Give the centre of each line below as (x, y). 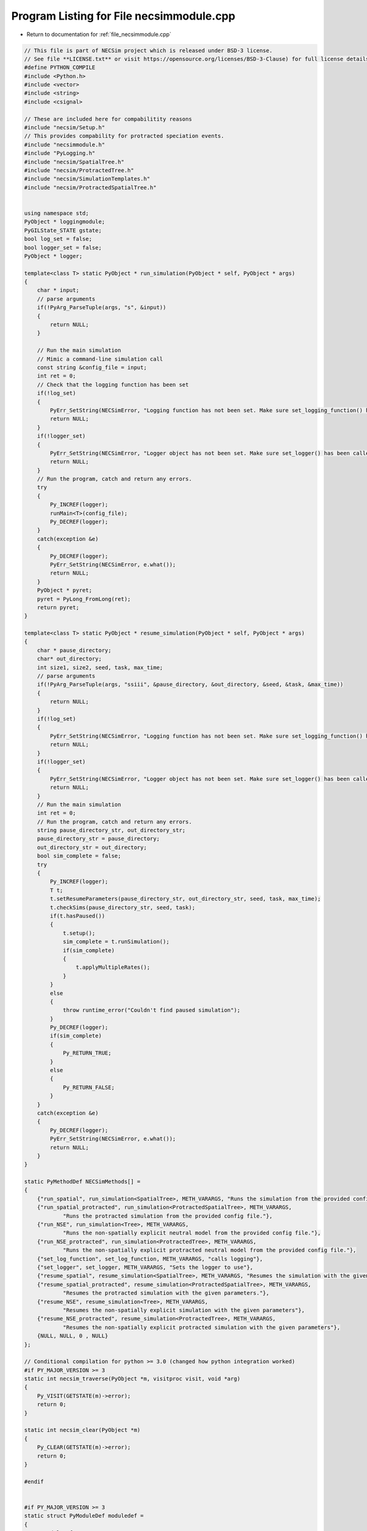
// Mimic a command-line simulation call (100, 359)
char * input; (58, 290)
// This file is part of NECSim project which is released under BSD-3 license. (148, 50)
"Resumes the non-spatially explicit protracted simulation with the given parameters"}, (202, 1327)
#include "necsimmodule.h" (65, 145)
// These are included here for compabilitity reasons (108, 119)
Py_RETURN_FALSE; (89, 1087)
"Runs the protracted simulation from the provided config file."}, (168, 1216)
